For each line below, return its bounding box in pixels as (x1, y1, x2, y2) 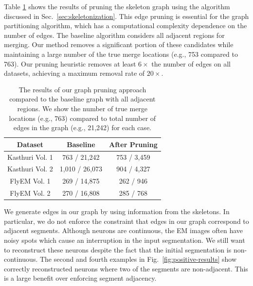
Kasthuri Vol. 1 (7, 151, 53, 162)
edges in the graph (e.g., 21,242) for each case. (13, 122, 151, 133)
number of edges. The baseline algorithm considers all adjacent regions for (4, 30, 225, 40)
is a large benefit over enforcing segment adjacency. (4, 273, 157, 283)
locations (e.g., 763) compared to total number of (9, 113, 156, 123)
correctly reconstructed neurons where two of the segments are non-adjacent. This (4, 263, 248, 273)
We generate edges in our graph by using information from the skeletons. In (4, 206, 230, 217)
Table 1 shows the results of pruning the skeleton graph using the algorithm (4, 1, 230, 11)
